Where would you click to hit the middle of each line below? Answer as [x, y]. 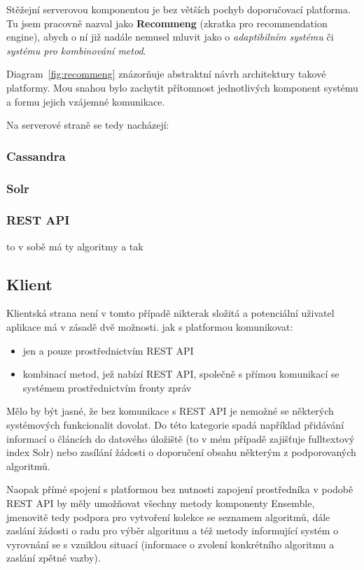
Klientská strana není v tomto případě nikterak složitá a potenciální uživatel [170, 313]
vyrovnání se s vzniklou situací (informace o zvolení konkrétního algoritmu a [170, 544]
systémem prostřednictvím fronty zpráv [107, 387]
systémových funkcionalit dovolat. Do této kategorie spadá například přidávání [175, 425]
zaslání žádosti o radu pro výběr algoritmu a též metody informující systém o [173, 530]
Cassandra [36, 156]
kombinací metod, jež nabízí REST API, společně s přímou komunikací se [181, 374]
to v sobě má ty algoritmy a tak [75, 246]
